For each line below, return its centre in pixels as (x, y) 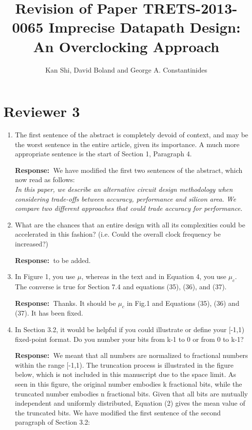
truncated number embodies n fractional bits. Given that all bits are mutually (131, 393)
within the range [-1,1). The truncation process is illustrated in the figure (124, 365)
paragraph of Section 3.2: (52, 422)
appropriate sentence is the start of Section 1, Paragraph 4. (103, 154)
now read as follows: (45, 179)
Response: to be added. (53, 260)
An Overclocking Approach (126, 46)
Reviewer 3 (42, 111)
